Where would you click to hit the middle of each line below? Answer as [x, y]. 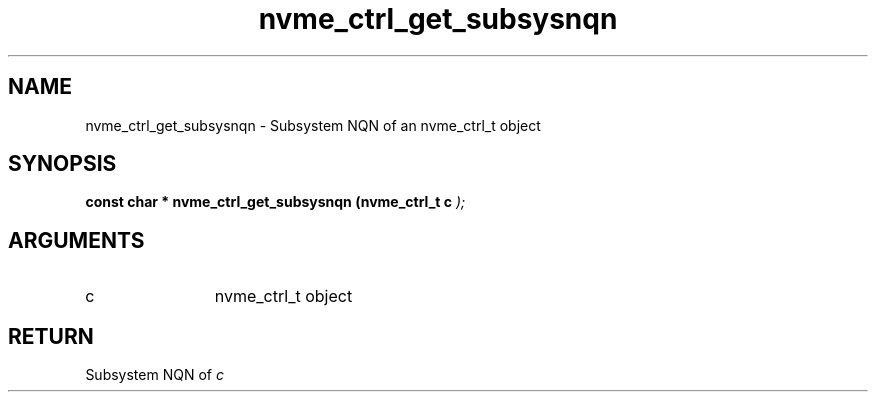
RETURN [51, 336]
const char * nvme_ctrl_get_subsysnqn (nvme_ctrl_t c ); [275, 202]
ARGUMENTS [76, 240]
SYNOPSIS [62, 164]
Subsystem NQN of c [154, 375]
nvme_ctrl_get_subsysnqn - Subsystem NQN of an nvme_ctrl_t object [313, 125]
